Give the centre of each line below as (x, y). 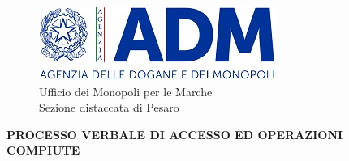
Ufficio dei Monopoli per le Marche (126, 91)
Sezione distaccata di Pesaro (109, 107)
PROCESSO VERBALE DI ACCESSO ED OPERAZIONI (175, 134)
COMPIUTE (43, 150)
